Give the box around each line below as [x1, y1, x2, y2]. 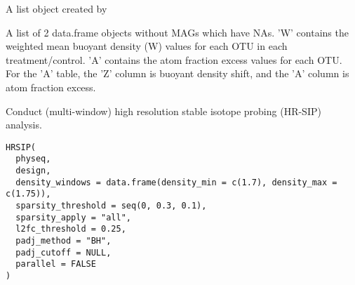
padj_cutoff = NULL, [15, 247, 112, 258]
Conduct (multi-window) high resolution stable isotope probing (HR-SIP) [6, 103, 321, 118]
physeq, [15, 154, 51, 164]
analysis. [6, 117, 42, 132]
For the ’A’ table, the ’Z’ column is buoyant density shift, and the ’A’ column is [6, 66, 349, 81]
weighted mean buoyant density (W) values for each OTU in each [6, 39, 288, 53]
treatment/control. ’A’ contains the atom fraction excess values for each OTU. [6, 52, 342, 67]
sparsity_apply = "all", [15, 212, 131, 223]
